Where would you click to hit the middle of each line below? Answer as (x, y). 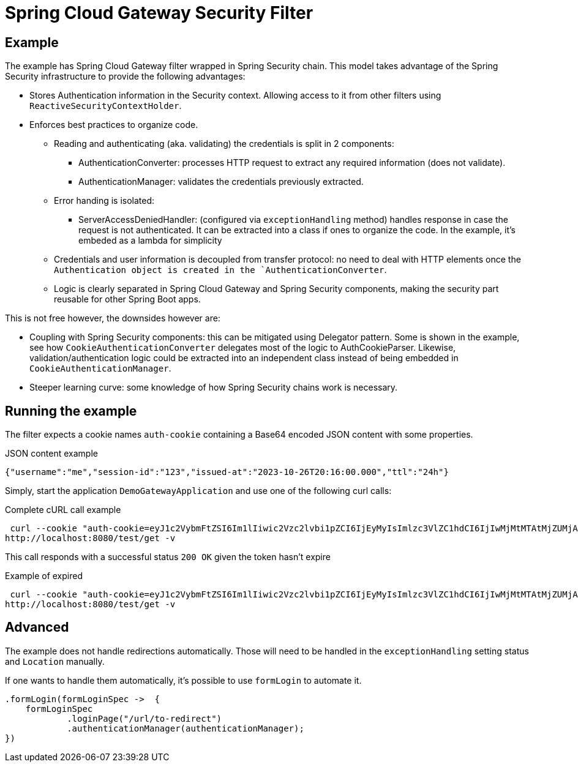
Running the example (71, 411)
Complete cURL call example (63, 510)
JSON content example (51, 454)
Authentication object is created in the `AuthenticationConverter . (220, 270)
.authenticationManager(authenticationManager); (186, 728)
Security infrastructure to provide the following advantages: (125, 77)
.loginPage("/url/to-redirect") (144, 718)
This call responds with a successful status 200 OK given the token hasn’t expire (168, 557)
